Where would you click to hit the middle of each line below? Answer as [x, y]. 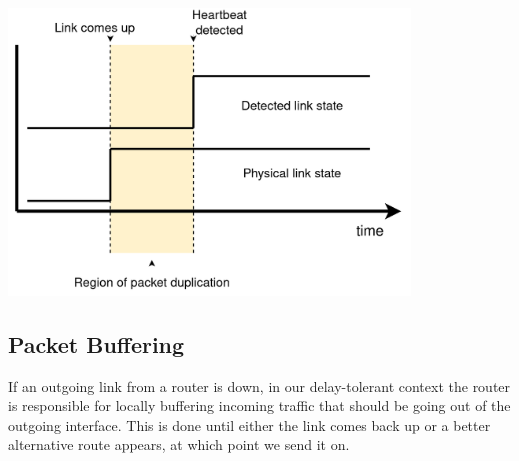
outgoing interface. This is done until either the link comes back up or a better [249, 424]
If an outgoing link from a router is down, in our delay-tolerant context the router [259, 385]
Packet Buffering [96, 343]
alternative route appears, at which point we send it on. [179, 444]
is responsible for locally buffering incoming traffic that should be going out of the [259, 405]
